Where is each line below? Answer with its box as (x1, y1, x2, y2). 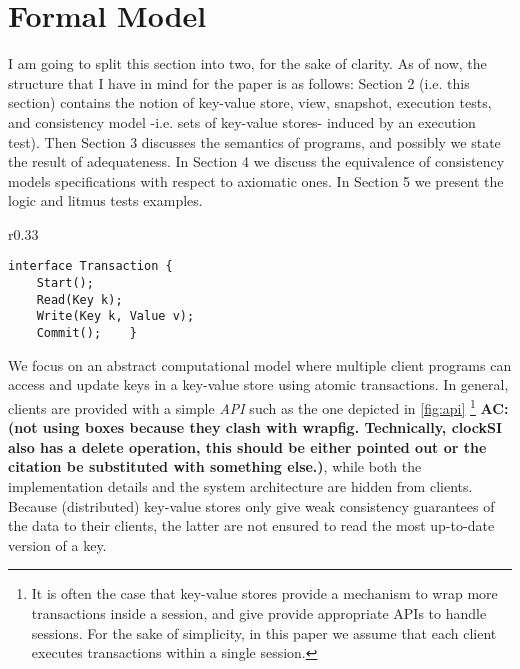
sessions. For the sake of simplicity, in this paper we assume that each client (31, 622, 497, 643)
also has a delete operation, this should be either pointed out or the (8, 436, 487, 457)
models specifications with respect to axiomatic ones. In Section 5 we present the (8, 170, 504, 191)
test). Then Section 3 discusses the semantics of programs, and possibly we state (8, 131, 501, 152)
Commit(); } (36, 326, 137, 341)
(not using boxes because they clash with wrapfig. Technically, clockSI (8, 417, 503, 438)
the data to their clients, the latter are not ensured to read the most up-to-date (8, 515, 495, 536)
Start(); (36, 276, 94, 291)
